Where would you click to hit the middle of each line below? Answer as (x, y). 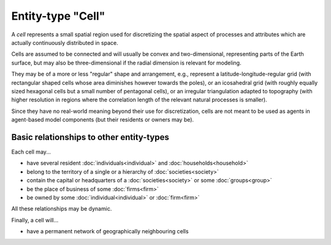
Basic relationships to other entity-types (90, 137)
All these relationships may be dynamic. (62, 209)
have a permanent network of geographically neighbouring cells (108, 231)
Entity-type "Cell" (58, 16)
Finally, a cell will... (35, 220)
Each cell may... (31, 152)
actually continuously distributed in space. (65, 42)
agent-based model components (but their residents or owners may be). (103, 120)
